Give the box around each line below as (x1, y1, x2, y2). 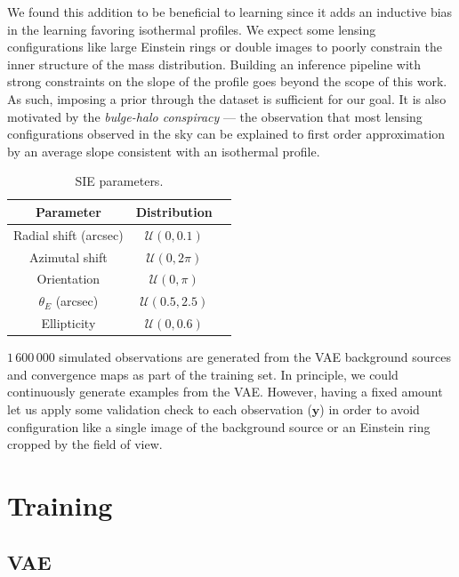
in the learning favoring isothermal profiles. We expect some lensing (7, 20, 376, 38)
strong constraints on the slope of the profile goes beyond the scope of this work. (7, 72, 447, 91)
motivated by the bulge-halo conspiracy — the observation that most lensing (7, 107, 423, 125)
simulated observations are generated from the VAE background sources (59, 348, 451, 366)
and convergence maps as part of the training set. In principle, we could (7, 365, 399, 383)
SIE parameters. (75, 172, 164, 190)
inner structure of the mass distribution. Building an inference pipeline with (7, 54, 422, 73)
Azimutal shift (29, 247, 108, 266)
